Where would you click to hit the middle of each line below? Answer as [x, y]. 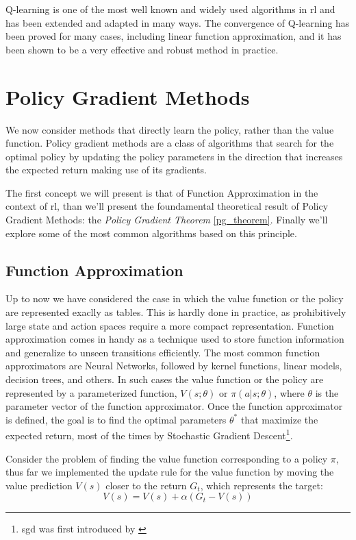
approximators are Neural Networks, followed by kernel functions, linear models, [174, 366]
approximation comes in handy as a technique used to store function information [175, 339]
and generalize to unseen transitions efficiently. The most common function [163, 352]
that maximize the [279, 419]
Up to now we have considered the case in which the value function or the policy [175, 298]
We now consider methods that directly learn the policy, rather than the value [170, 129]
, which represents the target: [262, 485]
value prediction [39, 485]
